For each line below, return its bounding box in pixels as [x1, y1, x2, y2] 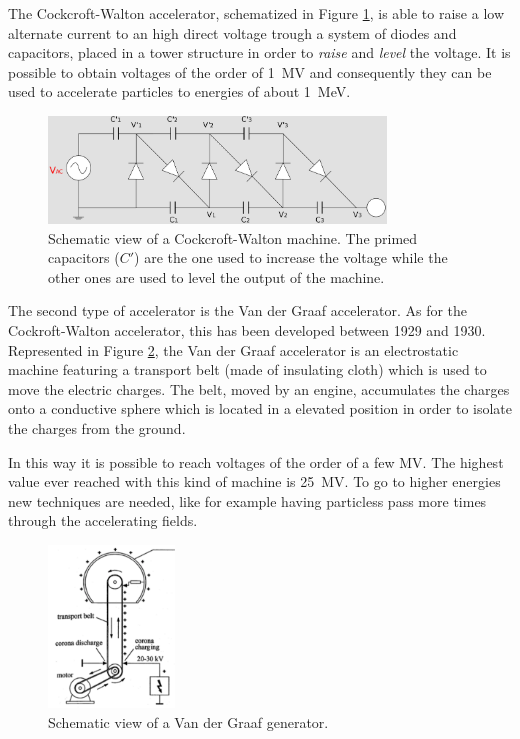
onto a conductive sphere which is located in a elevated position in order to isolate [8, 398, 513, 419]
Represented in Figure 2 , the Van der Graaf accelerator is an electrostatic [8, 339, 459, 360]
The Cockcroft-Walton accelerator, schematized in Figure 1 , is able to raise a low [8, 3, 505, 23]
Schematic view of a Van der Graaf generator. [48, 712, 329, 733]
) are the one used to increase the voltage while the [134, 247, 448, 268]
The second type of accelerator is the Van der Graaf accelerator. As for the [8, 300, 468, 321]
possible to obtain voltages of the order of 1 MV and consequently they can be [8, 61, 492, 82]
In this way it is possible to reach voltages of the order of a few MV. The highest [8, 451, 504, 472]
